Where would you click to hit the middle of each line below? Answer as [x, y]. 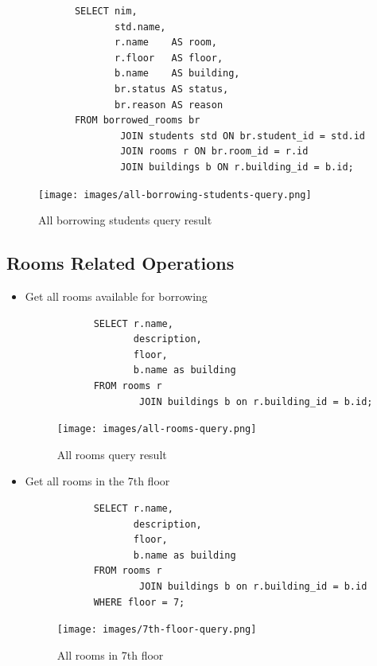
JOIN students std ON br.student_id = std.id [243, 136]
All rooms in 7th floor [110, 654]
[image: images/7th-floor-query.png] [157, 630]
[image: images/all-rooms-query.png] [157, 429]
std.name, [140, 27]
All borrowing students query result [125, 220]
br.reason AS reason [169, 105]
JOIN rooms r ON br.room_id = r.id [214, 152]
